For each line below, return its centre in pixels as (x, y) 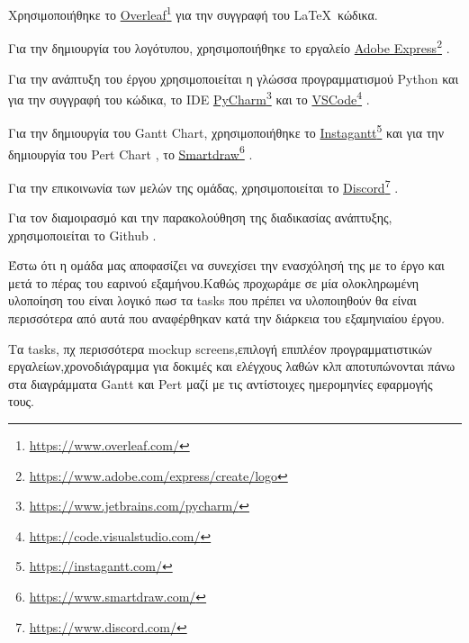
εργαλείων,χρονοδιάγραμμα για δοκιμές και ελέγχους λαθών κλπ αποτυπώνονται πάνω (232, 366)
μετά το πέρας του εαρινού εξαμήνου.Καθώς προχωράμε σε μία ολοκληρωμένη (214, 282)
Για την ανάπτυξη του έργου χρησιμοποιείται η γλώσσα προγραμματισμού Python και (234, 78)
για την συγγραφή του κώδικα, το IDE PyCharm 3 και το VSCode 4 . (189, 98)
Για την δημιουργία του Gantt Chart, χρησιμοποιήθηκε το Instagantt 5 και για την (226, 131)
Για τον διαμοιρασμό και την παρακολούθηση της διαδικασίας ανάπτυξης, (200, 217)
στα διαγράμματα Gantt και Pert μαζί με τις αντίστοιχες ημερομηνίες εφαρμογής (221, 383)
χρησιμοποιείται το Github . (82, 235)
